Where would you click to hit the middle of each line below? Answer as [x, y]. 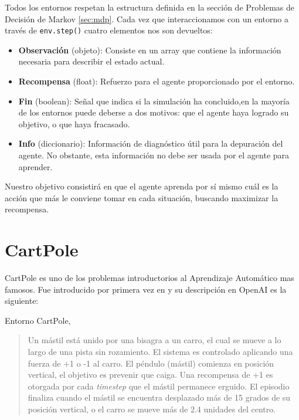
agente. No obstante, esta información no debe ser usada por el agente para [154, 155]
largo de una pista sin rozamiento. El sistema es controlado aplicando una [160, 352]
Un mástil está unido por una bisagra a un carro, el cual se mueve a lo [154, 340]
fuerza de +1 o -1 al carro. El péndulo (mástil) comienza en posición [151, 363]
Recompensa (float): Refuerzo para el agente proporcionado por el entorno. [157, 81]
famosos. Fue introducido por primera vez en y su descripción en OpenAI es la [146, 289]
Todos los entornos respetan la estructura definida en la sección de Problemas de [150, 7]
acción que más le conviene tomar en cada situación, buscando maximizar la [142, 197]
